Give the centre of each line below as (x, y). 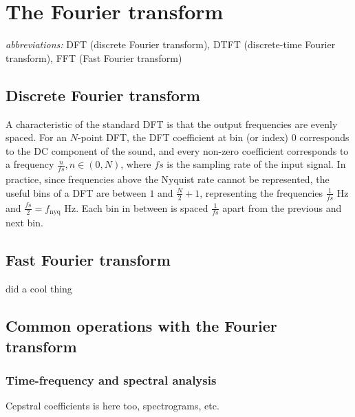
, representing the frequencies (261, 192)
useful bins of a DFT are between (76, 192)
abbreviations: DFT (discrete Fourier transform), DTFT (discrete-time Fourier (171, 44)
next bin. (24, 223)
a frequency (30, 164)
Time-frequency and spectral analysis (111, 379)
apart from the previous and (282, 207)
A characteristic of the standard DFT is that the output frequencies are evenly (172, 124)
